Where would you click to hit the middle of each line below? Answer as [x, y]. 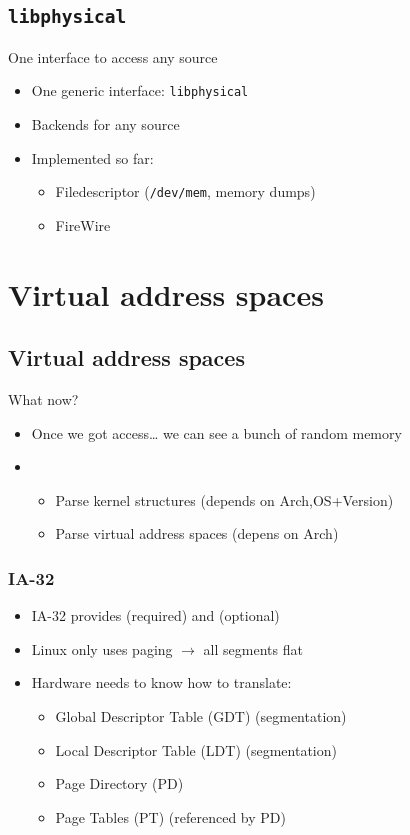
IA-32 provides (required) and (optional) [155, 615]
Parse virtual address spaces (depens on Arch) [197, 533]
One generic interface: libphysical [140, 90]
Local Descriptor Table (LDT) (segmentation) [196, 749]
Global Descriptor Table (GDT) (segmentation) [201, 716]
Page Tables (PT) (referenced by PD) [170, 816]
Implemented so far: [92, 157]
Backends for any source [105, 124]
